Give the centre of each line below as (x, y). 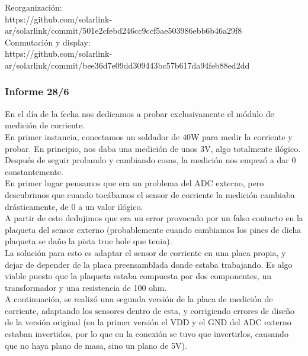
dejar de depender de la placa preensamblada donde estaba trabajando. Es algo (149, 264)
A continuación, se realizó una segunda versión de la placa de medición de (139, 299)
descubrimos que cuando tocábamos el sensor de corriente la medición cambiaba (150, 194)
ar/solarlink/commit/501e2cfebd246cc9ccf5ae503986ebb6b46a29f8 (123, 30)
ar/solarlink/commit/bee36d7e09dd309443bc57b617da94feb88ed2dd (127, 65)
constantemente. (34, 171)
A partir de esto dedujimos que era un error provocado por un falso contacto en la (154, 218)
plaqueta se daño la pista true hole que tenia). (89, 241)
